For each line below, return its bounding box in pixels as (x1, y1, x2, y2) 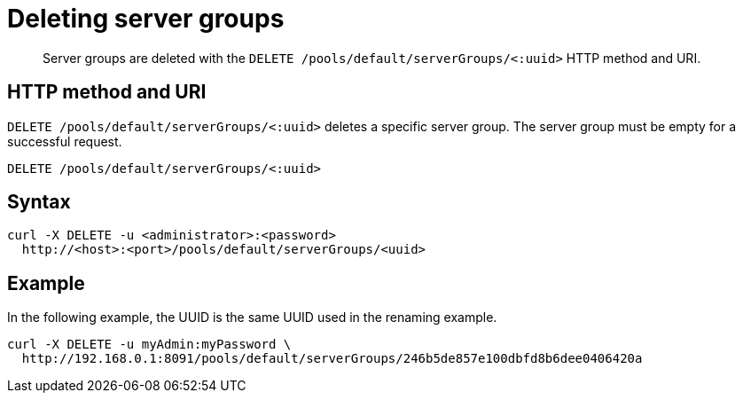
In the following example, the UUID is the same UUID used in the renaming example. (7, 310, 497, 325)
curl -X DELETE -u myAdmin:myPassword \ (7, 337, 292, 352)
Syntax (7, 191, 71, 214)
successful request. (7, 133, 122, 149)
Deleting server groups (7, 4, 285, 34)
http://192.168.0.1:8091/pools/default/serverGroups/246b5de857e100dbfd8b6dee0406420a (21, 351, 643, 366)
